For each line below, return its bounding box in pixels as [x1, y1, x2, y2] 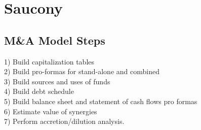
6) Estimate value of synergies [4, 106, 97, 116]
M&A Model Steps [4, 32, 105, 48]
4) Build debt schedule [4, 86, 74, 96]
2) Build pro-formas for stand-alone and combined [4, 66, 159, 77]
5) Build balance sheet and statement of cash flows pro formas [4, 95, 197, 106]
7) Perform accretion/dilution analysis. [4, 116, 125, 126]
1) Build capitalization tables [4, 56, 95, 67]
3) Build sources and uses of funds [4, 76, 110, 86]
